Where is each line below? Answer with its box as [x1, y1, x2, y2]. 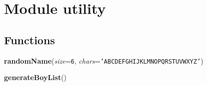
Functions [4, 32, 55, 47]
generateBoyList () [4, 72, 67, 83]
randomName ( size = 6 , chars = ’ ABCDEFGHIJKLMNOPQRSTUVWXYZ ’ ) [4, 55, 203, 66]
